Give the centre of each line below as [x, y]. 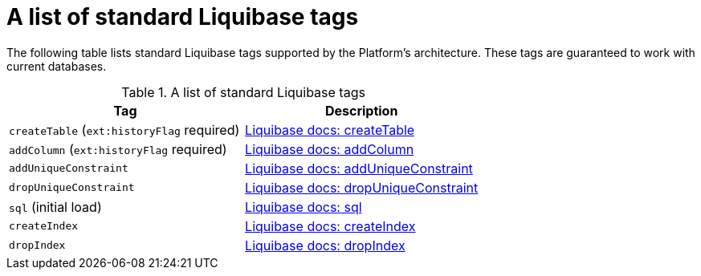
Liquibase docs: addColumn [330, 149]
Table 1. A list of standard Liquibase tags [243, 92]
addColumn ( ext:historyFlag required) [118, 149]
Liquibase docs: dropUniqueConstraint [362, 187]
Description [361, 110]
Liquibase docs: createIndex [330, 226]
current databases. [57, 66]
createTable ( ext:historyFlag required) [124, 130]
